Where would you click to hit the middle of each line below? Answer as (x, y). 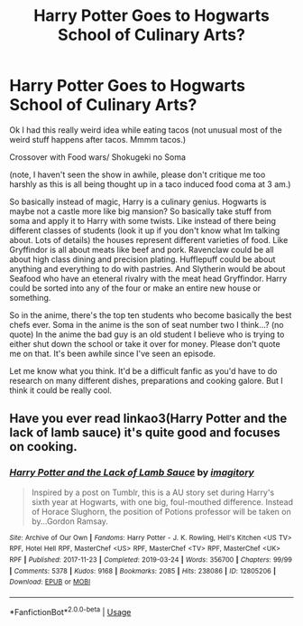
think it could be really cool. (61, 390)
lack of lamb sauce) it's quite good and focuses (145, 433)
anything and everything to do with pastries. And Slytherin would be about (147, 268)
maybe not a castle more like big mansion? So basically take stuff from (141, 211)
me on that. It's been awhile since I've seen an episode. (113, 353)
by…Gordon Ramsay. (69, 521)
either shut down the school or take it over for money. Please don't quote (145, 343)
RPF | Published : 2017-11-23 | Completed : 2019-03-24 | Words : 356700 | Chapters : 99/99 (151, 560)
